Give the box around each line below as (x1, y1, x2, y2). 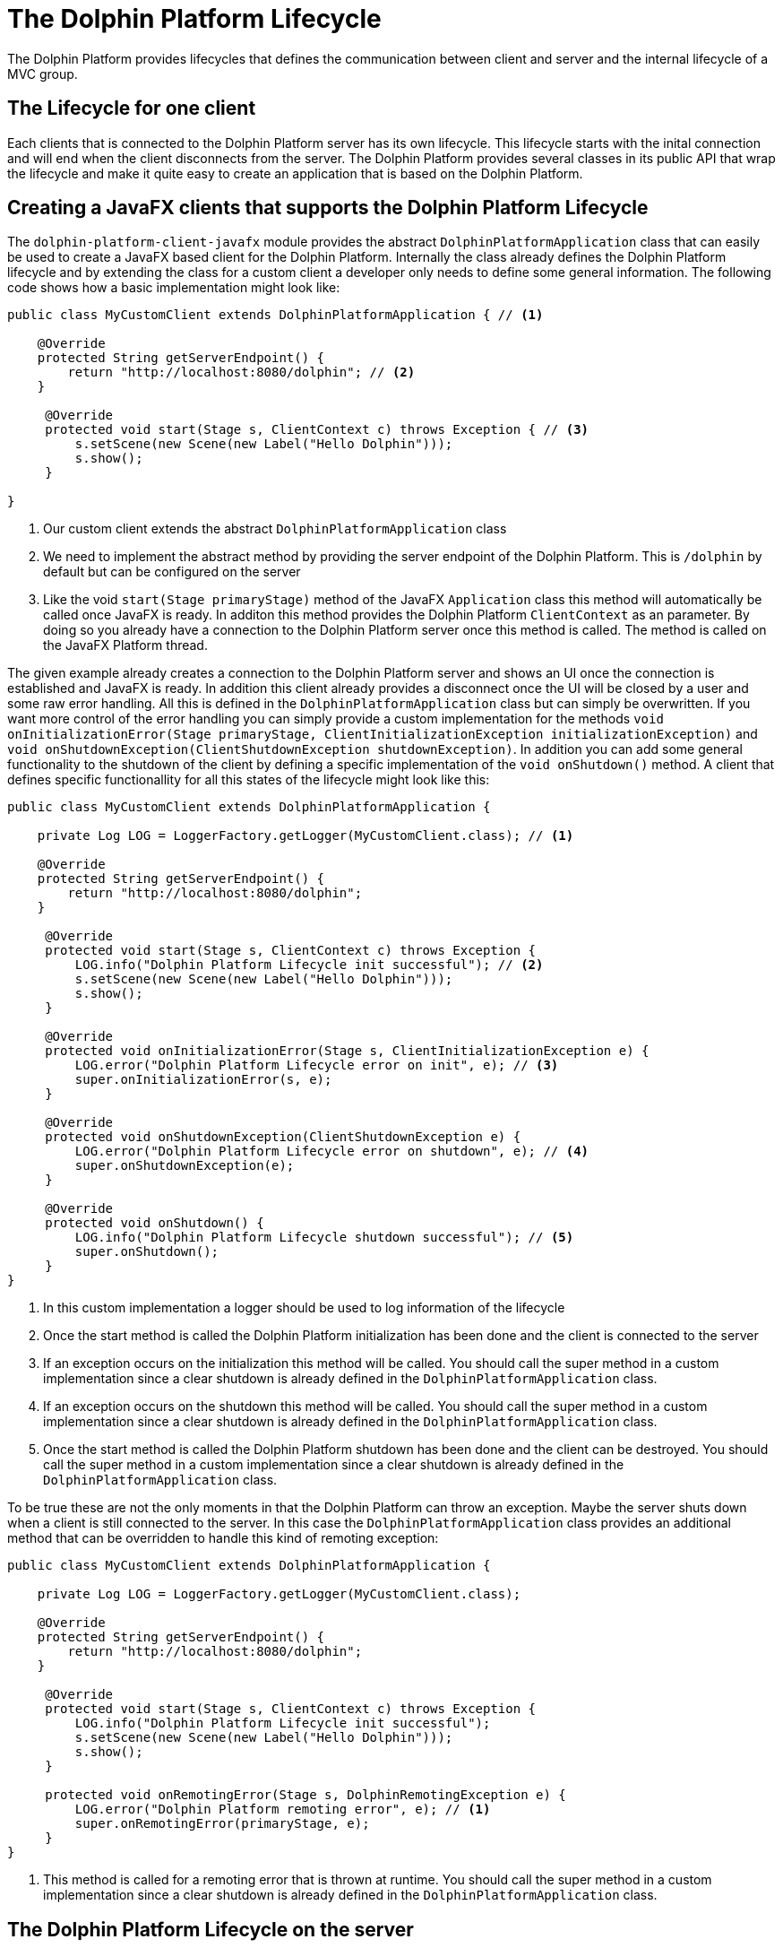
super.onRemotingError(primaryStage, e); (74, 1816, 370, 1831)
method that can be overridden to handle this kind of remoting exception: (7, 1530, 439, 1546)
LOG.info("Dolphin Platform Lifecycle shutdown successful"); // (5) (74, 1230, 574, 1245)
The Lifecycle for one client (7, 97, 256, 120)
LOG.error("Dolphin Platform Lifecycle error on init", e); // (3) (74, 1058, 559, 1073)
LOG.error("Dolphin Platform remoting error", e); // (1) (74, 1802, 491, 1817)
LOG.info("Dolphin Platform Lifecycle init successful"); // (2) (74, 957, 544, 973)
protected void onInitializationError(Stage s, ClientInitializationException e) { (45, 1043, 650, 1059)
